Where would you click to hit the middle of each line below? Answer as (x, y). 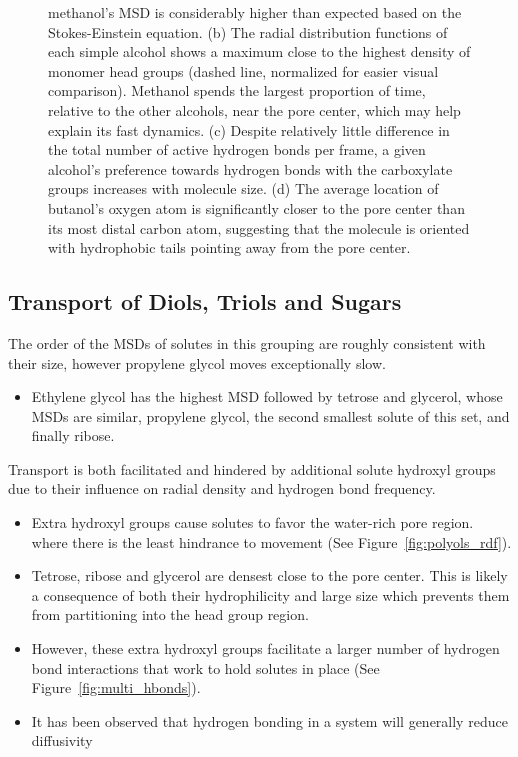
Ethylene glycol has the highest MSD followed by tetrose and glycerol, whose (267, 396)
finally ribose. (73, 435)
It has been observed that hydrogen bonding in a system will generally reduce (269, 720)
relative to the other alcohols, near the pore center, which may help (254, 109)
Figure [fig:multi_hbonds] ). (116, 687)
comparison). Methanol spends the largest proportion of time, (237, 90)
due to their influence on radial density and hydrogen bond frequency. (222, 488)
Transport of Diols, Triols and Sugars (205, 301)
